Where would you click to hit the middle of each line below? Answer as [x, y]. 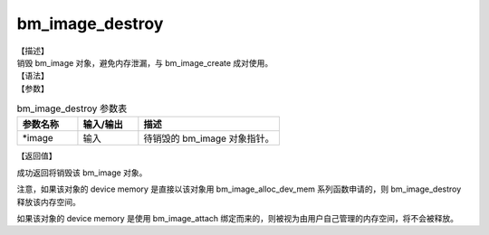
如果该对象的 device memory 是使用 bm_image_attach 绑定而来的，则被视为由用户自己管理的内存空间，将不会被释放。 [238, 219]
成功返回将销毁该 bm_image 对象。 [82, 173]
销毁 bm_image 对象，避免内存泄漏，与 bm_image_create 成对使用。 [145, 62]
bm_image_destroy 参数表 [72, 108]
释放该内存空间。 [48, 202]
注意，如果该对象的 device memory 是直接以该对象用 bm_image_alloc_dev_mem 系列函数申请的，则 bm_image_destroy [239, 189]
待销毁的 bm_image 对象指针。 [209, 138]
